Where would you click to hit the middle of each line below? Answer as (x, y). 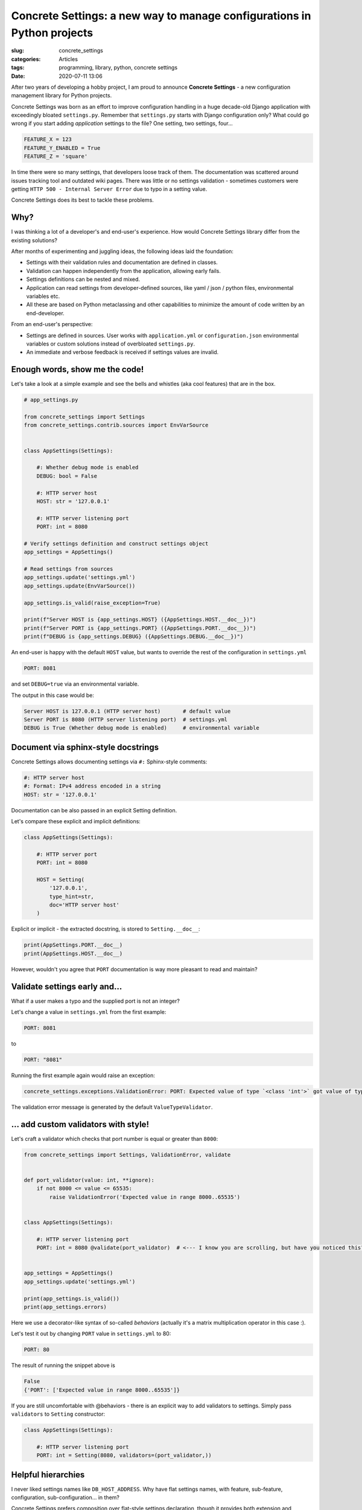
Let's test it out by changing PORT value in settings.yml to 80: (91, 1334)
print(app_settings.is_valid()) (72, 1298)
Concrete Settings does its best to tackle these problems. (82, 200)
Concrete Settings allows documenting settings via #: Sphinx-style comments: (109, 762)
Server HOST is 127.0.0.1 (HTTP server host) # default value (127, 711)
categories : (26, 59)
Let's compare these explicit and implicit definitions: (76, 821)
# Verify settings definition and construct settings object (116, 543)
